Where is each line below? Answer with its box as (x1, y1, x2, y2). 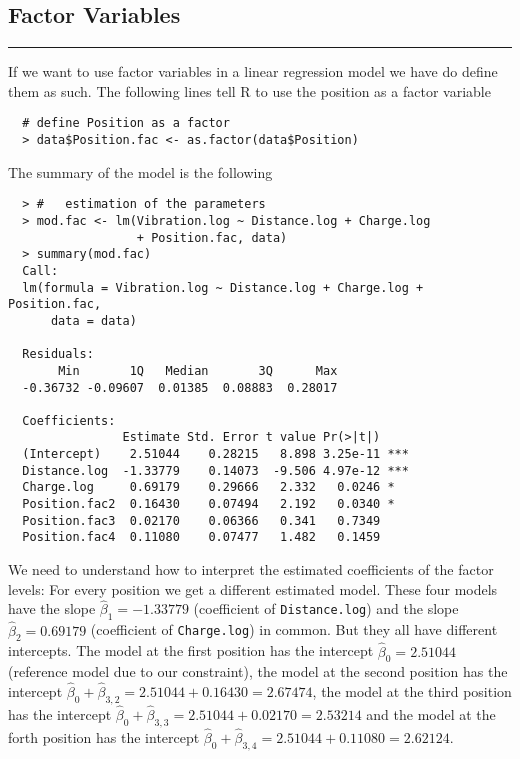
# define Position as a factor (22, 116, 230, 131)
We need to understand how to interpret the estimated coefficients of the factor (8, 559, 494, 580)
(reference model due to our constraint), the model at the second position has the (8, 661, 508, 682)
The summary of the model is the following (8, 161, 273, 182)
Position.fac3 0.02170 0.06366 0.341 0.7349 (22, 513, 381, 528)
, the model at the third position (312, 681, 512, 702)
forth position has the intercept (8, 727, 200, 748)
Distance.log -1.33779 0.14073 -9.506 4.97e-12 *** (22, 463, 409, 478)
